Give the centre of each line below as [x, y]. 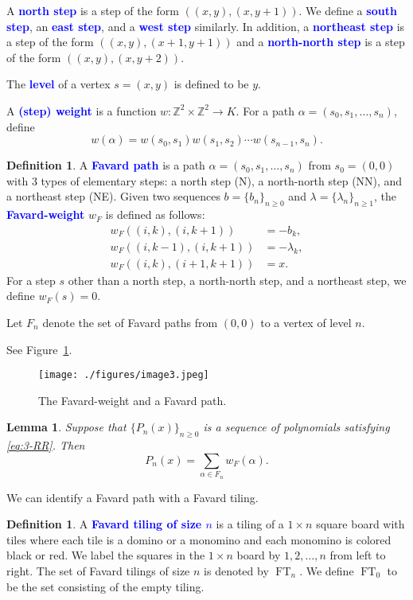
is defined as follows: [155, 214]
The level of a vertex [58, 84]
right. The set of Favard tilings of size [98, 570]
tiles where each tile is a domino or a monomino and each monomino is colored [199, 539]
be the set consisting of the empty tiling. [105, 586]
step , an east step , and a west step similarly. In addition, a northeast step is [206, 26]
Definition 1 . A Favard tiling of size [104, 524]
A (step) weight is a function [82, 110]
